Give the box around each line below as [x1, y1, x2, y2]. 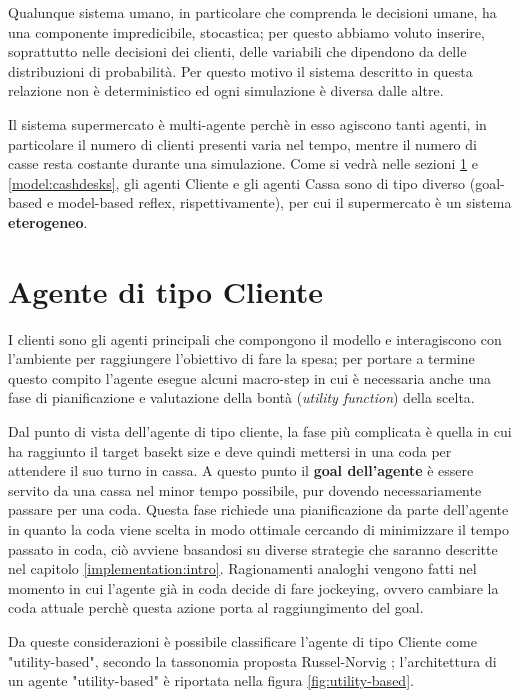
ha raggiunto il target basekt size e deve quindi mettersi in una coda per [8, 440, 452, 461]
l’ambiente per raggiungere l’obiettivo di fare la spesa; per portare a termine [8, 348, 475, 369]
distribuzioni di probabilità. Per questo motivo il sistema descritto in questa [8, 60, 473, 81]
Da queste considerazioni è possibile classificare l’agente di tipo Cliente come [8, 630, 477, 651]
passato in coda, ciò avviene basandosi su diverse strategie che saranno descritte [8, 538, 498, 559]
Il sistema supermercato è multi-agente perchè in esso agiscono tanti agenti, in [8, 113, 487, 134]
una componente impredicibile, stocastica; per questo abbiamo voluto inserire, [8, 21, 485, 42]
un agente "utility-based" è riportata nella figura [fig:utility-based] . [8, 670, 414, 691]
